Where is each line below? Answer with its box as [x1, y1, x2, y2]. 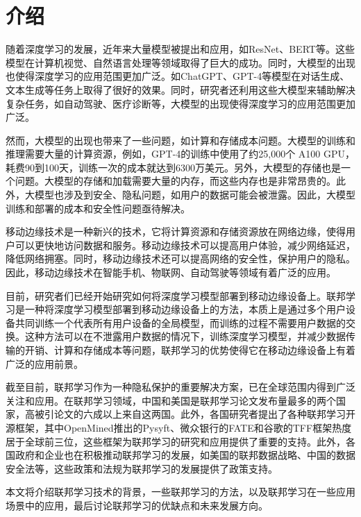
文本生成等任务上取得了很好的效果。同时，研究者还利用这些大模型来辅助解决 [6, 82, 355, 96]
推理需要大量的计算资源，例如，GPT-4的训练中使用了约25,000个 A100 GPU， [6, 146, 355, 161]
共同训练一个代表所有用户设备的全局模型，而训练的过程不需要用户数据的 [15, 315, 346, 330]
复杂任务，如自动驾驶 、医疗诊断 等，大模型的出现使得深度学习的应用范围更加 [6, 96, 355, 110]
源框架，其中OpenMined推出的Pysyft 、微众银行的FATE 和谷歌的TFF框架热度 [6, 420, 352, 434]
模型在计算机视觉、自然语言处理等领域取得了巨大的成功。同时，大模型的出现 [6, 55, 355, 69]
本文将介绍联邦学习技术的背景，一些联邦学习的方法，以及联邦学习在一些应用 [6, 484, 355, 499]
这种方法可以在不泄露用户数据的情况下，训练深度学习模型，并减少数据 [24, 329, 346, 344]
